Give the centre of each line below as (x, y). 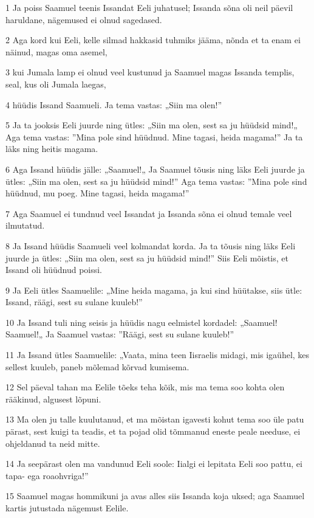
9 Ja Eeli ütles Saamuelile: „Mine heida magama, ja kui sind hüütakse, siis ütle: (154, 290)
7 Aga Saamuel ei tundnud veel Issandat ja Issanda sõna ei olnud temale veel (149, 213)
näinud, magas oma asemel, (56, 51)
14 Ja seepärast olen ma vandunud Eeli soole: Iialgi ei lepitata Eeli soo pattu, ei (154, 464)
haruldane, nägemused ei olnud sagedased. (84, 19)
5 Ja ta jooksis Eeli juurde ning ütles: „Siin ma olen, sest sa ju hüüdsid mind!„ (152, 125)
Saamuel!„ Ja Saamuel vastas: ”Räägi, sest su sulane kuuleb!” (120, 334)
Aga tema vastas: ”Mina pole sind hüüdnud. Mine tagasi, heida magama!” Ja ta (154, 136)
